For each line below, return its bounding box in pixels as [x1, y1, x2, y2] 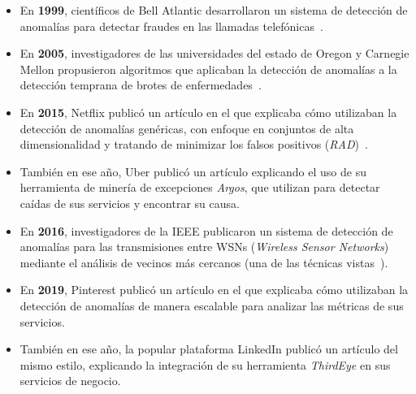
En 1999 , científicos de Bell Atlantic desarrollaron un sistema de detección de [19, 2, 408, 18]
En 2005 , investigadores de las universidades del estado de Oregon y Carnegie [19, 45, 409, 62]
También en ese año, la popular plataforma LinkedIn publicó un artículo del [19, 340, 398, 357]
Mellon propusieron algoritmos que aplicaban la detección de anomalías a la [19, 60, 397, 77]
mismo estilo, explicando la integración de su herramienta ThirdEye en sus [19, 356, 391, 373]
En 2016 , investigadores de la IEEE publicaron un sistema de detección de [19, 222, 393, 239]
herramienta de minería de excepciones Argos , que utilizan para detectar [19, 179, 380, 196]
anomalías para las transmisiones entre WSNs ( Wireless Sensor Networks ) [19, 238, 389, 255]
